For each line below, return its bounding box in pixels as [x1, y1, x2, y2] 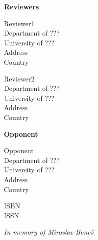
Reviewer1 [4, 18, 35, 28]
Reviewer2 [4, 73, 35, 83]
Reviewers [4, 1, 39, 11]
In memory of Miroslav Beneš [4, 227, 94, 237]
